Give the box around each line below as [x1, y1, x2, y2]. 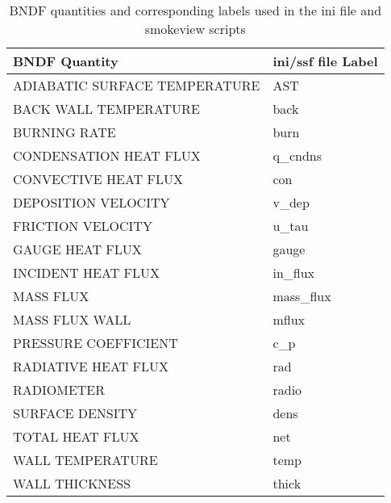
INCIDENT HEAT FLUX [13, 263, 160, 282]
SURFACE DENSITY [13, 404, 138, 422]
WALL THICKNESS [13, 474, 131, 493]
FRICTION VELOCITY [13, 216, 152, 235]
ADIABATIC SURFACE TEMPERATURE [13, 76, 260, 94]
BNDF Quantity [13, 52, 119, 70]
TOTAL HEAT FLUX [13, 427, 139, 446]
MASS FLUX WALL [13, 310, 131, 329]
